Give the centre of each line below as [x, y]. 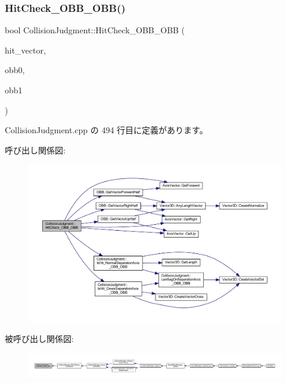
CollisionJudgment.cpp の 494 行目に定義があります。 [106, 130]
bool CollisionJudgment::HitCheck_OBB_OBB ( [95, 30]
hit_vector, [25, 50]
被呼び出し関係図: [39, 339]
